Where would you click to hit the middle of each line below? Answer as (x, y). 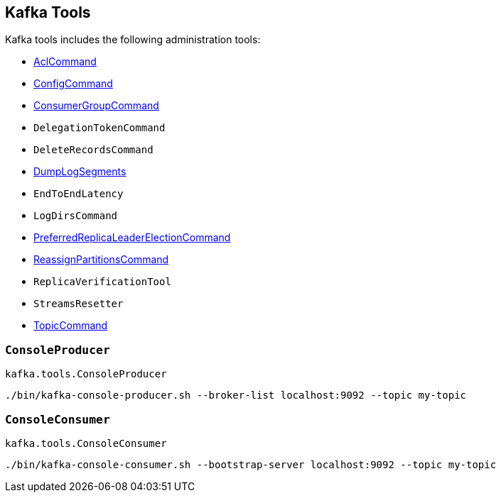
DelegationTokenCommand (99, 128)
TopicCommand (71, 326)
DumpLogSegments (80, 172)
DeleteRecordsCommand (93, 150)
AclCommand (65, 62)
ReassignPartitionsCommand (101, 260)
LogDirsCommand (76, 216)
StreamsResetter (79, 304)
